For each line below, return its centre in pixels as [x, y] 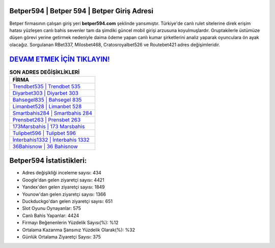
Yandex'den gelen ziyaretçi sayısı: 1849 [64, 187]
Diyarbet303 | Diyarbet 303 [46, 93]
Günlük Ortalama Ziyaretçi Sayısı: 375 [62, 237]
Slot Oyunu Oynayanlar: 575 [51, 208]
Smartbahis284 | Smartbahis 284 [52, 113]
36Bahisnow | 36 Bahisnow [45, 146]
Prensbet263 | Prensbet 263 [47, 119]
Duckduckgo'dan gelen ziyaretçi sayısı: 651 [67, 201]
